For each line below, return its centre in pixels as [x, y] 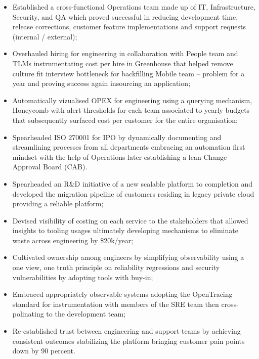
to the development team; [86, 314]
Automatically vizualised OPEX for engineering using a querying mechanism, [132, 100]
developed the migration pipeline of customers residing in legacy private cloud [133, 193]
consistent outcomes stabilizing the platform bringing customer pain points [128, 341]
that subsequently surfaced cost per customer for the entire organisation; [125, 120]
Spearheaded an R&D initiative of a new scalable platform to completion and [133, 183]
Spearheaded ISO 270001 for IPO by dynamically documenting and [117, 137]
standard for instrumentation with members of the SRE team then [116, 304]
